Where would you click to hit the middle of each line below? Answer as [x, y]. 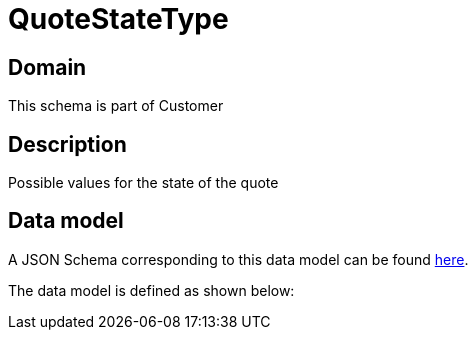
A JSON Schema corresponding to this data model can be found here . [238, 259]
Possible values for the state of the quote [143, 183]
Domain [47, 67]
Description [67, 144]
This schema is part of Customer [116, 106]
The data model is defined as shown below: [151, 290]
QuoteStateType [118, 19]
